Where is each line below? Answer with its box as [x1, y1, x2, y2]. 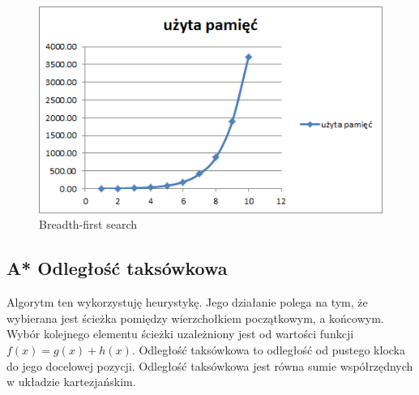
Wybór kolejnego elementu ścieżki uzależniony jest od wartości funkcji [6, 325, 354, 342]
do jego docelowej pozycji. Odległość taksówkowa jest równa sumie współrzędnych [6, 357, 413, 374]
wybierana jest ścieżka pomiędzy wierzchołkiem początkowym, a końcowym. [6, 309, 384, 326]
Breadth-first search [39, 216, 138, 233]
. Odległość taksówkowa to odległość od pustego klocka [131, 341, 405, 358]
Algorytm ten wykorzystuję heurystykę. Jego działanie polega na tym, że [6, 294, 368, 311]
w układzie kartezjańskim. [6, 373, 136, 390]
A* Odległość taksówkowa [6, 255, 228, 281]
